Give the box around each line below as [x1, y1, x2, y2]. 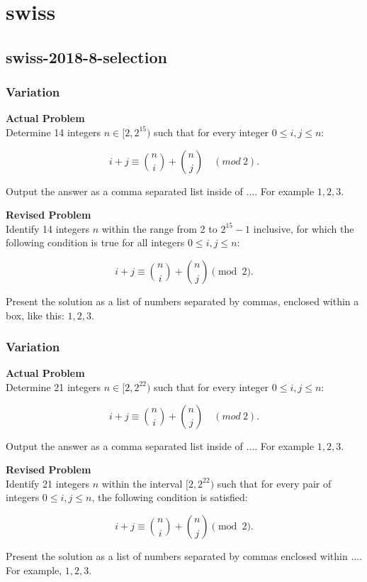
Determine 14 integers [6, 124, 101, 139]
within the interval [101, 476, 183, 490]
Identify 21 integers [6, 476, 89, 490]
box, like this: [6, 307, 64, 322]
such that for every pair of [217, 476, 332, 490]
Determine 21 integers [6, 379, 101, 394]
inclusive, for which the [253, 221, 354, 236]
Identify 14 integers [6, 221, 89, 236]
